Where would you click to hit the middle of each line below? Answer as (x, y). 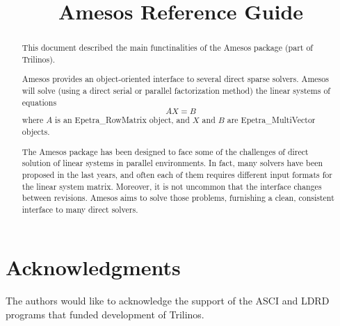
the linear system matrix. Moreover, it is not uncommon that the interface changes (172, 186)
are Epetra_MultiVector (271, 120)
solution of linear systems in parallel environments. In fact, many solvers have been (172, 163)
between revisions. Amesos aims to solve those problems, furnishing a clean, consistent (178, 198)
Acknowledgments (93, 267)
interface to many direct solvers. (80, 209)
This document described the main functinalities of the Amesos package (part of (168, 48)
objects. (36, 131)
